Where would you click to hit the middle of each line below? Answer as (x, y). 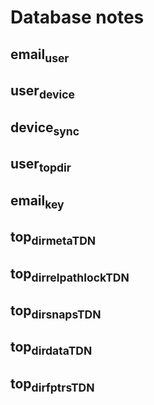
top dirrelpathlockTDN (70, 275)
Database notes (77, 17)
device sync (45, 128)
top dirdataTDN (51, 348)
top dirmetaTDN (53, 238)
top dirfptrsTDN (52, 385)
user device (43, 92)
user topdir (41, 165)
